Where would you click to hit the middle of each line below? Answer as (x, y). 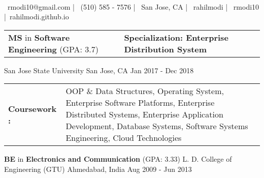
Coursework (32, 108)
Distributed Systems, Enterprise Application (144, 114)
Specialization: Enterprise (176, 37)
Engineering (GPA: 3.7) (53, 49)
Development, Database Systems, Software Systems (157, 126)
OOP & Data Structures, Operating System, (145, 91)
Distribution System (166, 49)
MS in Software (39, 37)
